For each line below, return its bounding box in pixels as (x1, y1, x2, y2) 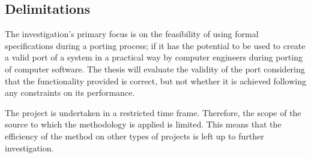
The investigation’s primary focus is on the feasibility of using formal (5, 28, 259, 40)
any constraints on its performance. (5, 86, 135, 99)
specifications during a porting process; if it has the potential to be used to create (5, 39, 306, 51)
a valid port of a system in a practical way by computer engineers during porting (5, 51, 303, 63)
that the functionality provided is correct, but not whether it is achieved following (5, 74, 307, 87)
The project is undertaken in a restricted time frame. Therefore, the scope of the (5, 106, 301, 118)
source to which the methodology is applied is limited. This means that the (5, 118, 282, 130)
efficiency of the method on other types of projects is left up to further (5, 129, 264, 142)
